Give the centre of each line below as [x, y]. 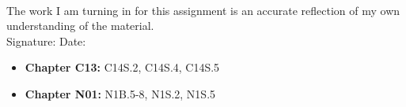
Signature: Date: [46, 41]
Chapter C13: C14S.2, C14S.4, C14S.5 [122, 67]
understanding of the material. [80, 26]
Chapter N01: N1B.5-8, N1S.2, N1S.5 [120, 93]
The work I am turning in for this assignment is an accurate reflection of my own [203, 10]
